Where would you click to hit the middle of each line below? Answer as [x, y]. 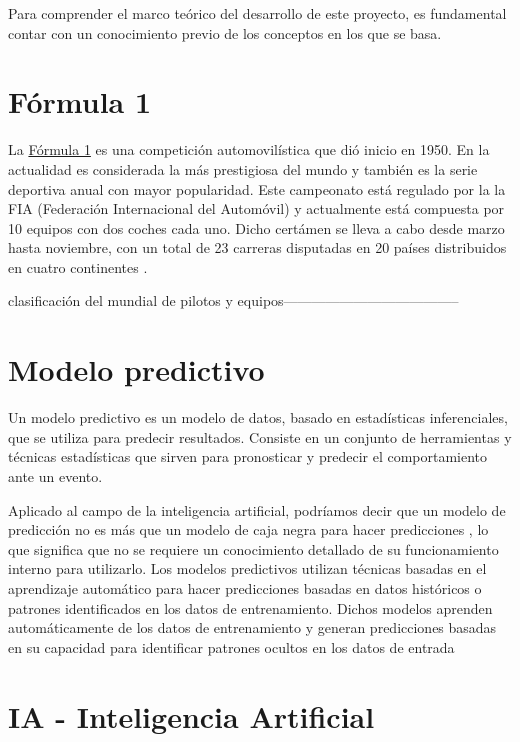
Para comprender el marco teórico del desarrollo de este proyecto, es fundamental [257, 13]
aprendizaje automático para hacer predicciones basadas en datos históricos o [245, 587]
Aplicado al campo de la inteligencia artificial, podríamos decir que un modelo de [257, 509]
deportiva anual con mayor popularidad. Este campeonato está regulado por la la [257, 188]
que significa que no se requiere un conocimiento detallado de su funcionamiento [253, 548]
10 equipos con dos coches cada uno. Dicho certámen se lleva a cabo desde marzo [256, 227]
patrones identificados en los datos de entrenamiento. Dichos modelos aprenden [250, 607]
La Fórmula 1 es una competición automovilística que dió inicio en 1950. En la [249, 149]
